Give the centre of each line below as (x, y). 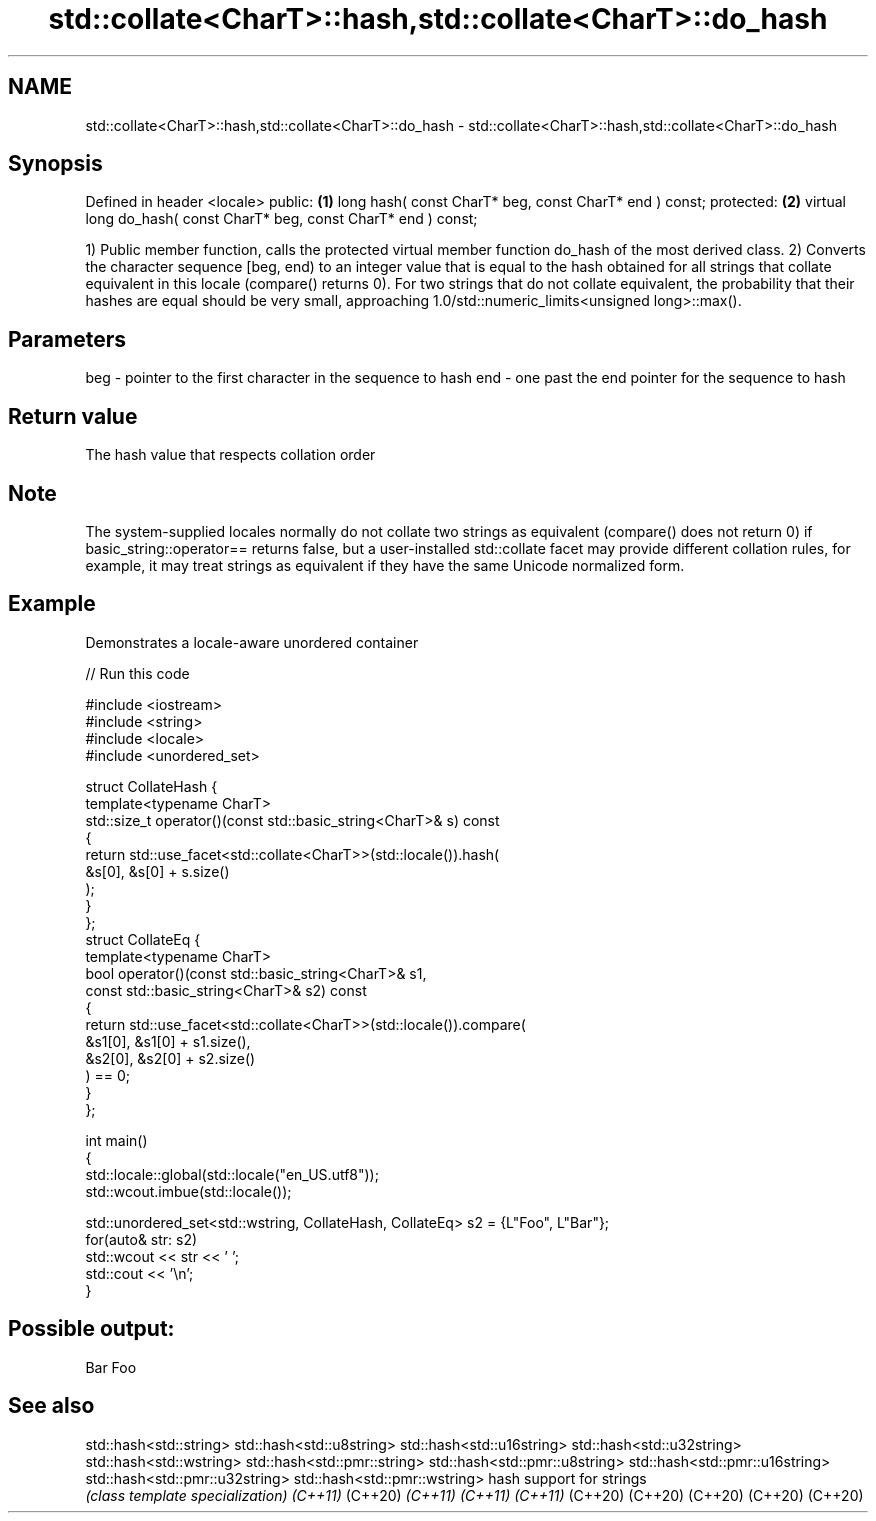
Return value (73, 416)
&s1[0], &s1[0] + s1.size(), (168, 1041)
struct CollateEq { (143, 939)
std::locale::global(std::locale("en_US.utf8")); (232, 1174)
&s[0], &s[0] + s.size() (157, 871)
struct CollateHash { (151, 786)
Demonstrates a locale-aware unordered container (252, 642)
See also (51, 1406)
